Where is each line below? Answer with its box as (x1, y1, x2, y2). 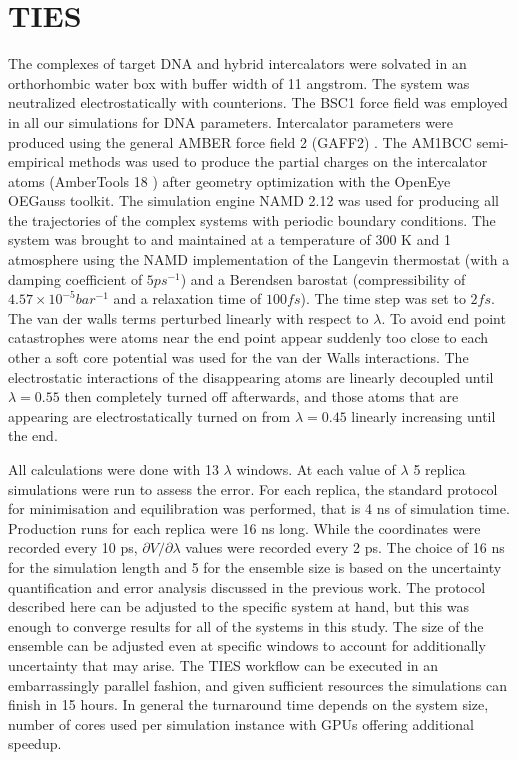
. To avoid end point (381, 307, 506, 328)
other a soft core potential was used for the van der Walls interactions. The (8, 347, 469, 368)
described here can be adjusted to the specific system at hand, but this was (8, 596, 470, 617)
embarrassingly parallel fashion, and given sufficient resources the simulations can (8, 674, 507, 695)
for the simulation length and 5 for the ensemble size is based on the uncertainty (8, 556, 502, 577)
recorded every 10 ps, (8, 537, 138, 558)
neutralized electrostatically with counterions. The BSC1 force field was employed (8, 92, 508, 113)
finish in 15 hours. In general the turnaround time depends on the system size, (8, 694, 489, 715)
